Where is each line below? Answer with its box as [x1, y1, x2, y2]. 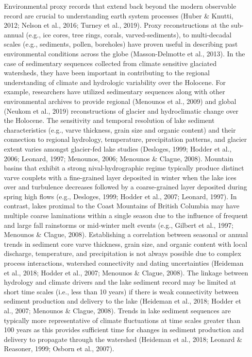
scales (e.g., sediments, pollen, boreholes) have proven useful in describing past [4, 39, 238, 49]
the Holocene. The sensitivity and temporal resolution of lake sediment [4, 115, 215, 125]
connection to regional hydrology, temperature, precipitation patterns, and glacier [4, 134, 247, 144]
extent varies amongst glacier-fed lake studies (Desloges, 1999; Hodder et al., [4, 143, 232, 153]
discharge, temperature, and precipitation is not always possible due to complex [4, 248, 241, 258]
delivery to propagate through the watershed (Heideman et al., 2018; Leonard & [4, 334, 242, 344]
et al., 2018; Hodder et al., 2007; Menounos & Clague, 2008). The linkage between [4, 267, 248, 277]
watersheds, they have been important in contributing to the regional [4, 68, 210, 78]
